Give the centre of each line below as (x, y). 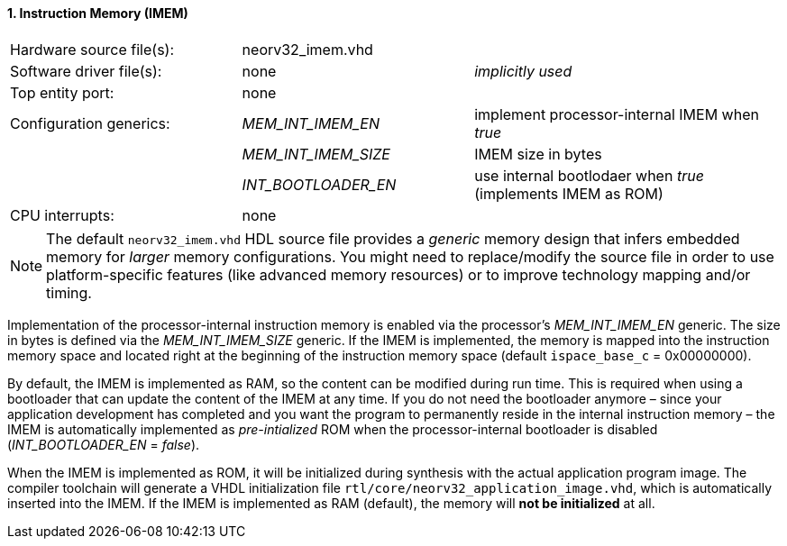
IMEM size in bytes (538, 154)
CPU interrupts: (62, 215)
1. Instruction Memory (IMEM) (98, 13)
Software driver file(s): (86, 71)
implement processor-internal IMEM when (617, 114)
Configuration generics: (90, 123)
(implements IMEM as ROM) (569, 193)
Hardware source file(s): (92, 49)
